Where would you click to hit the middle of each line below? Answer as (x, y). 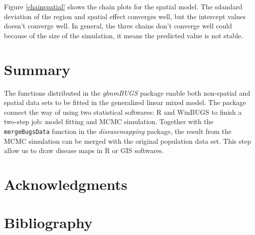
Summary (37, 69)
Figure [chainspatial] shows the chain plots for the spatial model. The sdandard (123, 6)
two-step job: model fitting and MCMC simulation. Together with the (109, 121)
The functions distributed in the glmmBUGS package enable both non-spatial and (127, 92)
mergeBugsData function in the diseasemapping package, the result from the (118, 131)
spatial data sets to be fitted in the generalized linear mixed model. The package (125, 102)
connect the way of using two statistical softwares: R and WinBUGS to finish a (123, 112)
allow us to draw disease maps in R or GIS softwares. (84, 150)
